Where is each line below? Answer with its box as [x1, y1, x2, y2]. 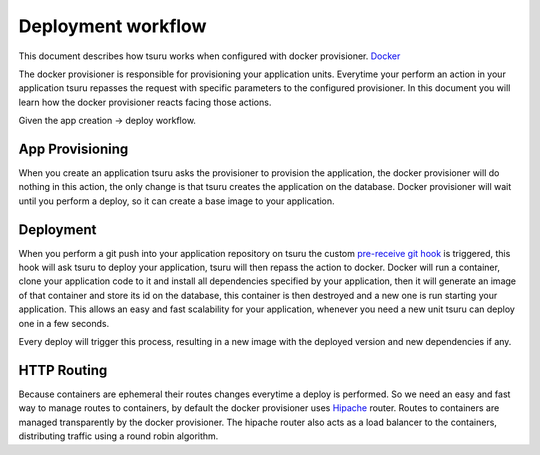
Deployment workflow [18, 15, 207, 37]
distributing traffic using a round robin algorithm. [18, 430, 219, 442]
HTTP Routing [18, 361, 108, 379]
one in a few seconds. [18, 317, 110, 329]
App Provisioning [18, 140, 129, 157]
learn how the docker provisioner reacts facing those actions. [18, 96, 272, 108]
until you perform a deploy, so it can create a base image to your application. [18, 195, 335, 207]
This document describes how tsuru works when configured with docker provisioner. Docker [18, 50, 401, 62]
